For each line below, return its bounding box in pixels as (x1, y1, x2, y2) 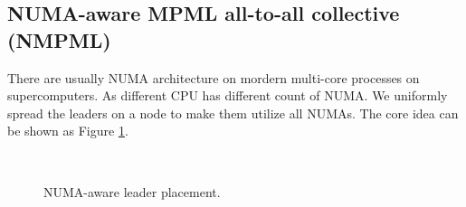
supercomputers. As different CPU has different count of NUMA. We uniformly (7, 86, 448, 105)
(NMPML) (7, 25, 111, 53)
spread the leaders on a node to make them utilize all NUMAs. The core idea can (7, 103, 459, 122)
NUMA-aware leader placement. (43, 182, 221, 201)
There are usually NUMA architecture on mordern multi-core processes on (7, 68, 420, 87)
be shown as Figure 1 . (7, 121, 128, 140)
